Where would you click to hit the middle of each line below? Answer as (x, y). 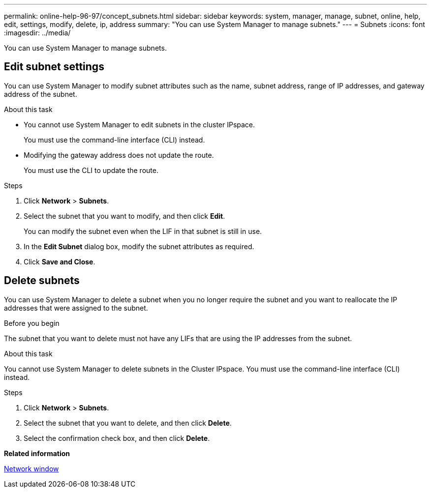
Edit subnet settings (54, 67)
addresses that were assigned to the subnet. (76, 308)
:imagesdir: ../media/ (37, 33)
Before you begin (32, 323)
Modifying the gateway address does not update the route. (119, 155)
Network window (31, 468)
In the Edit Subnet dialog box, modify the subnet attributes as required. (139, 246)
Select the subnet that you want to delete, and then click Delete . (128, 423)
